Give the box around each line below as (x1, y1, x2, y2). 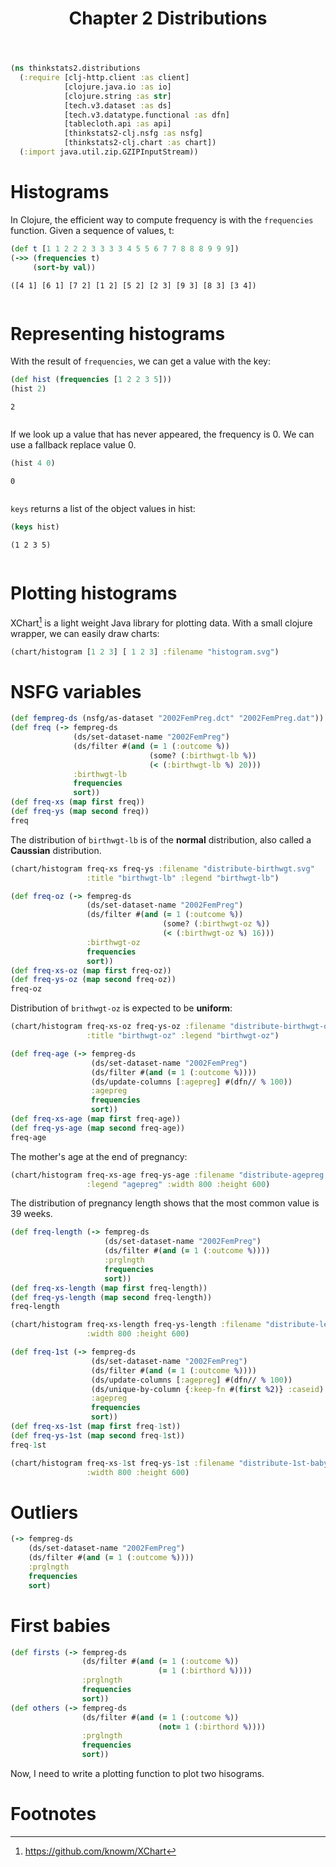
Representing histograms (10, 322, 226, 345)
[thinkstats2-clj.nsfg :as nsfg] (63, 128, 203, 139)
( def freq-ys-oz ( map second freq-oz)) (10, 975, 177, 985)
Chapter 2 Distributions (68, 7, 268, 30)
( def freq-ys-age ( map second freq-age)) (10, 1123, 186, 1133)
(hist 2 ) (10, 384, 47, 394)
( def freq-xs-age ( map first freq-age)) (10, 1114, 182, 1124)
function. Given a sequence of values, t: (10, 224, 175, 236)
